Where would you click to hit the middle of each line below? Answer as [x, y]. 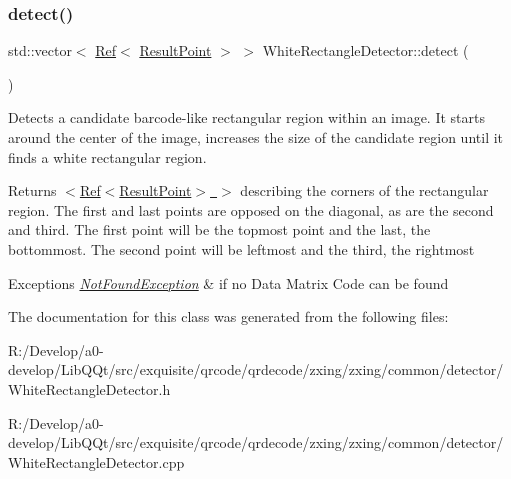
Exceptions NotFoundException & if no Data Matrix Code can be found [228, 282]
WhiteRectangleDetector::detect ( [365, 50]
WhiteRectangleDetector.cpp [96, 461]
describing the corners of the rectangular [364, 190]
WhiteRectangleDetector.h [89, 388]
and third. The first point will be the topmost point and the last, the [219, 229]
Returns [32, 190]
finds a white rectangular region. [107, 156]
